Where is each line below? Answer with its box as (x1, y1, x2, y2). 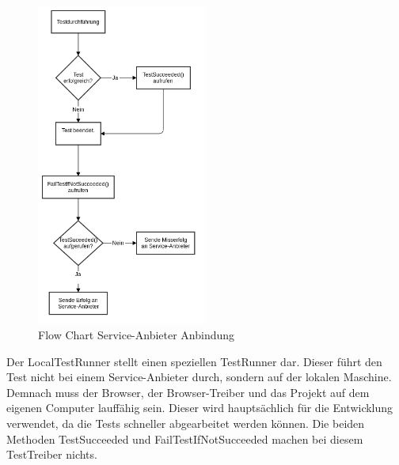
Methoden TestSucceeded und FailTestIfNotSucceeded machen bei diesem (6, 430, 363, 447)
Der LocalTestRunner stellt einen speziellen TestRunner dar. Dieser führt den (6, 353, 382, 369)
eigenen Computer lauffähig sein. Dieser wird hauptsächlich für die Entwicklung (6, 399, 393, 416)
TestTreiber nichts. (6, 446, 97, 463)
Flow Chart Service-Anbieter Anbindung (38, 326, 235, 342)
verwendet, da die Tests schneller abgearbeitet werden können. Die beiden (6, 414, 365, 431)
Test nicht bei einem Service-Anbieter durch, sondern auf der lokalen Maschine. (6, 369, 392, 385)
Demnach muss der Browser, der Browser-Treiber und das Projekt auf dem (6, 384, 370, 400)
